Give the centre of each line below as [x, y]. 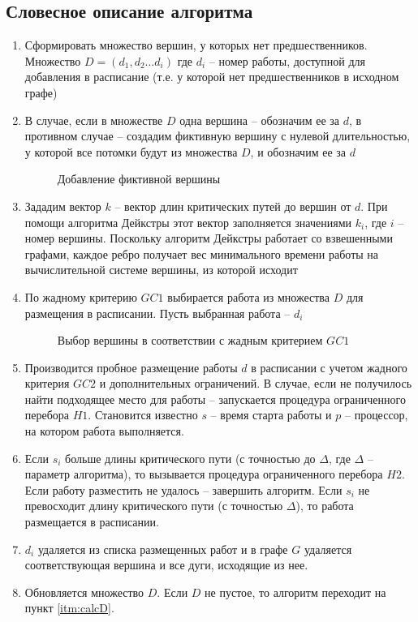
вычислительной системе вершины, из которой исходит [161, 270]
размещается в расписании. [92, 522]
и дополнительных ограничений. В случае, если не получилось [256, 383]
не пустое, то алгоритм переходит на [295, 592]
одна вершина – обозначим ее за [260, 120]
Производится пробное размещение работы [131, 367]
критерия [47, 383]
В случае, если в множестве [94, 120]
